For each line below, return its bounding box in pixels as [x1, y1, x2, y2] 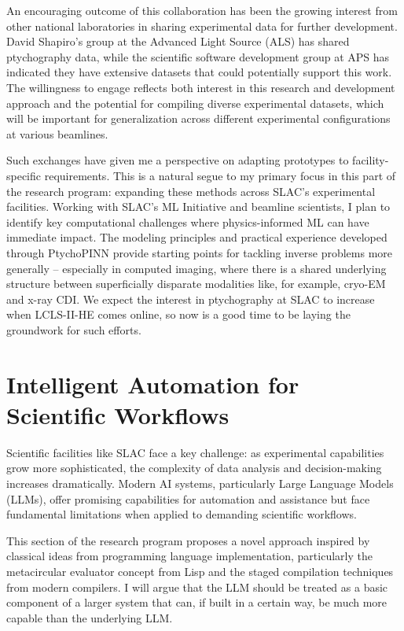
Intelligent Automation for [6, 367, 299, 400]
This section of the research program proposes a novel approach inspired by [6, 532, 370, 548]
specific [6, 167, 42, 183]
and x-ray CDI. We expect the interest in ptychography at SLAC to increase [6, 290, 375, 307]
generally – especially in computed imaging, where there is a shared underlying [6, 260, 387, 276]
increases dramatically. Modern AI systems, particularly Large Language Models [6, 474, 394, 491]
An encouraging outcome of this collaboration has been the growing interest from [6, 2, 398, 18]
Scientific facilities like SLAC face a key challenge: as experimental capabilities [6, 444, 384, 460]
